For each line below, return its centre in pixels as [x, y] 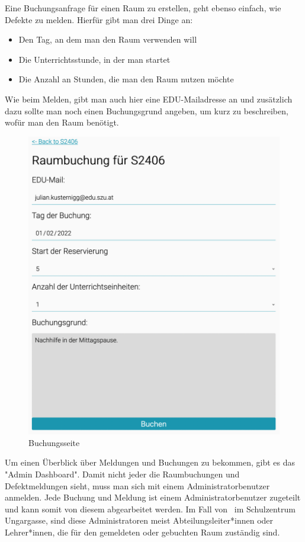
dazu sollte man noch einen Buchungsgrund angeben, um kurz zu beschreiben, [147, 110]
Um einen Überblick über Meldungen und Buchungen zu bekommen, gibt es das [150, 462]
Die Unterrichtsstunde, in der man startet [94, 59]
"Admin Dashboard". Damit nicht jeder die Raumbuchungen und [122, 474]
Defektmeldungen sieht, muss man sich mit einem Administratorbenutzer [137, 485]
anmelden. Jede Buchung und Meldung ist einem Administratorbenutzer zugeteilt [153, 497]
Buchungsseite [54, 442]
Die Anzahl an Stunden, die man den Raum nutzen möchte [126, 79]
